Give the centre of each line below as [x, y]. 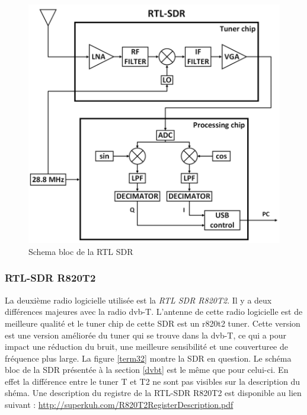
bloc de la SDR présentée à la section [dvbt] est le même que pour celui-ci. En [147, 370]
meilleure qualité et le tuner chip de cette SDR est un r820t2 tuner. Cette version [153, 323]
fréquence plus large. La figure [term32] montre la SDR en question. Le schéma [148, 358]
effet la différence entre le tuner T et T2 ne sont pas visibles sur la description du [152, 381]
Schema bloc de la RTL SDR [81, 251]
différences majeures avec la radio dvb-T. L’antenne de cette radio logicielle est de [154, 312]
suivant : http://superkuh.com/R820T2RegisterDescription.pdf [119, 405]
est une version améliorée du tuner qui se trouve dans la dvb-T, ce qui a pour [145, 335]
